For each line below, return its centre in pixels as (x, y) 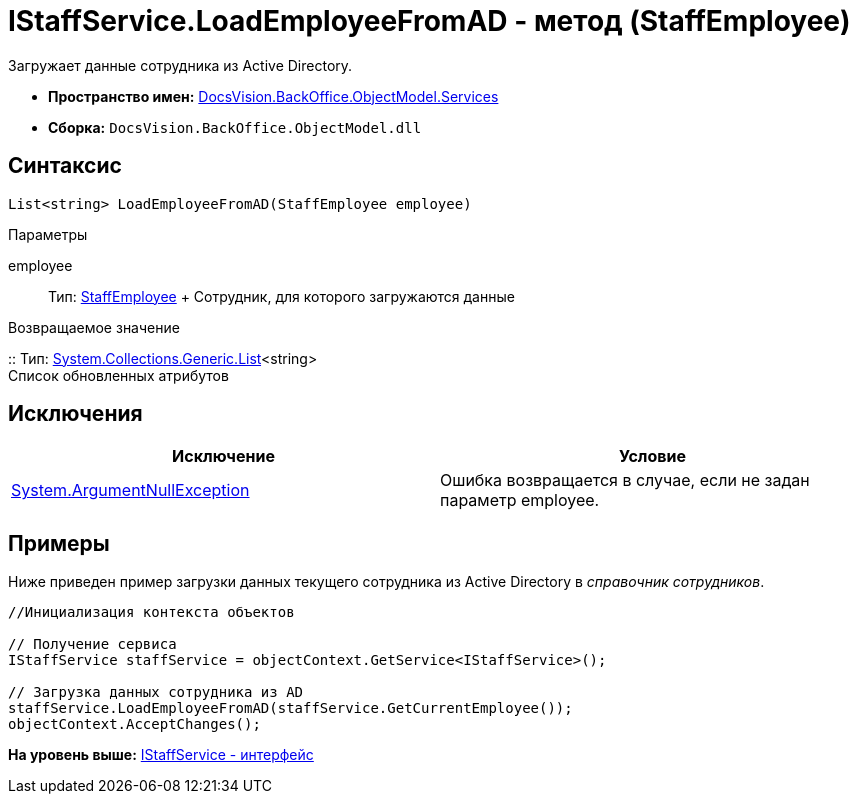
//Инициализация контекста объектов (151, 612)
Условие (652, 456)
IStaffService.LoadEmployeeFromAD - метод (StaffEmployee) (429, 21)
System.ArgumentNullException (130, 490)
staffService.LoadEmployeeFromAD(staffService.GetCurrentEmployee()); (290, 708)
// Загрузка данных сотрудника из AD (156, 692)
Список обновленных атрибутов (118, 375)
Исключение (223, 456)
